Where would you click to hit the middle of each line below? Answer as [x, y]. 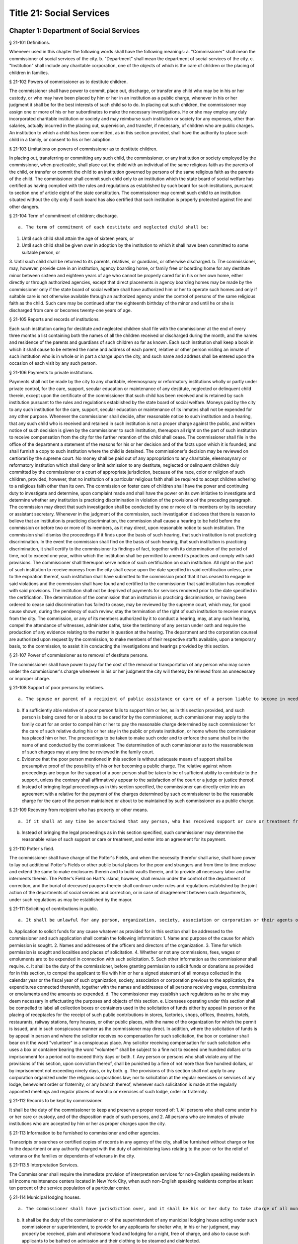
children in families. [29, 73]
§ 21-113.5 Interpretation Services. [44, 1165]
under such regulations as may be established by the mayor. [71, 899]
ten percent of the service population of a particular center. [70, 1188]
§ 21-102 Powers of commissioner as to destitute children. [69, 82]
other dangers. [24, 207]
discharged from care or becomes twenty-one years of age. [71, 310]
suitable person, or [41, 252]
